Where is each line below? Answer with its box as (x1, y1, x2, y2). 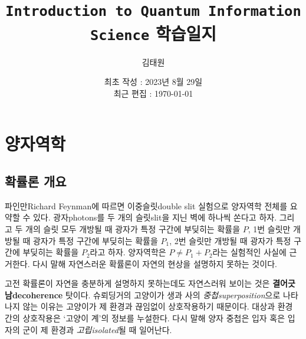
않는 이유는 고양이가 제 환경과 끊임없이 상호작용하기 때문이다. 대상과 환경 (22, 300, 293, 312)
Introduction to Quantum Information (5, 3, 301, 20)
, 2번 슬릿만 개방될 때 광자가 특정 (169, 234, 291, 246)
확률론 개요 (5, 172, 67, 190)
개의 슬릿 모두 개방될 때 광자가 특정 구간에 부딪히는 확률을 (25, 222, 241, 235)
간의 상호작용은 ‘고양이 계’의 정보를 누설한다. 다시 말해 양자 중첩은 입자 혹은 (5, 312, 285, 324)
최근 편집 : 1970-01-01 (113, 87, 193, 99)
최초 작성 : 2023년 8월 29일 (104, 75, 203, 88)
